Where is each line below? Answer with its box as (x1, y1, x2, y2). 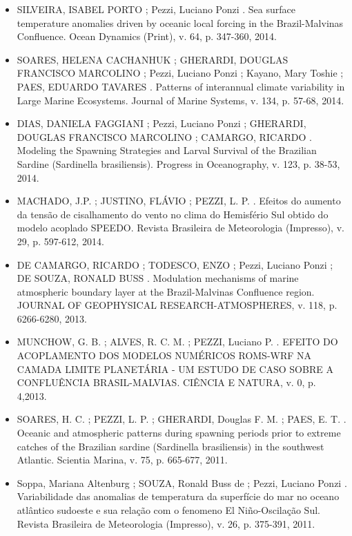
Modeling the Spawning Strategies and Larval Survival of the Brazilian (17, 143, 317, 157)
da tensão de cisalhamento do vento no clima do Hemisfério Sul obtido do (17, 207, 329, 221)
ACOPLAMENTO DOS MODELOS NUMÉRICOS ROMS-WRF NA (17, 348, 312, 363)
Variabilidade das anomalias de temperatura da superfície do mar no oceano (17, 489, 340, 504)
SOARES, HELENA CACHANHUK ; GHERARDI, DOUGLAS (17, 52, 289, 66)
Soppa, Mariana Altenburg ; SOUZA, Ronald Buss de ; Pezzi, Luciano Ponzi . (17, 475, 347, 490)
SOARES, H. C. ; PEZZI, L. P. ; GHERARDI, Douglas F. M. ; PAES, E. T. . (17, 412, 346, 426)
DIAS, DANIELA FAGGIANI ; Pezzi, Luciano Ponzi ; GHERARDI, (17, 116, 306, 131)
